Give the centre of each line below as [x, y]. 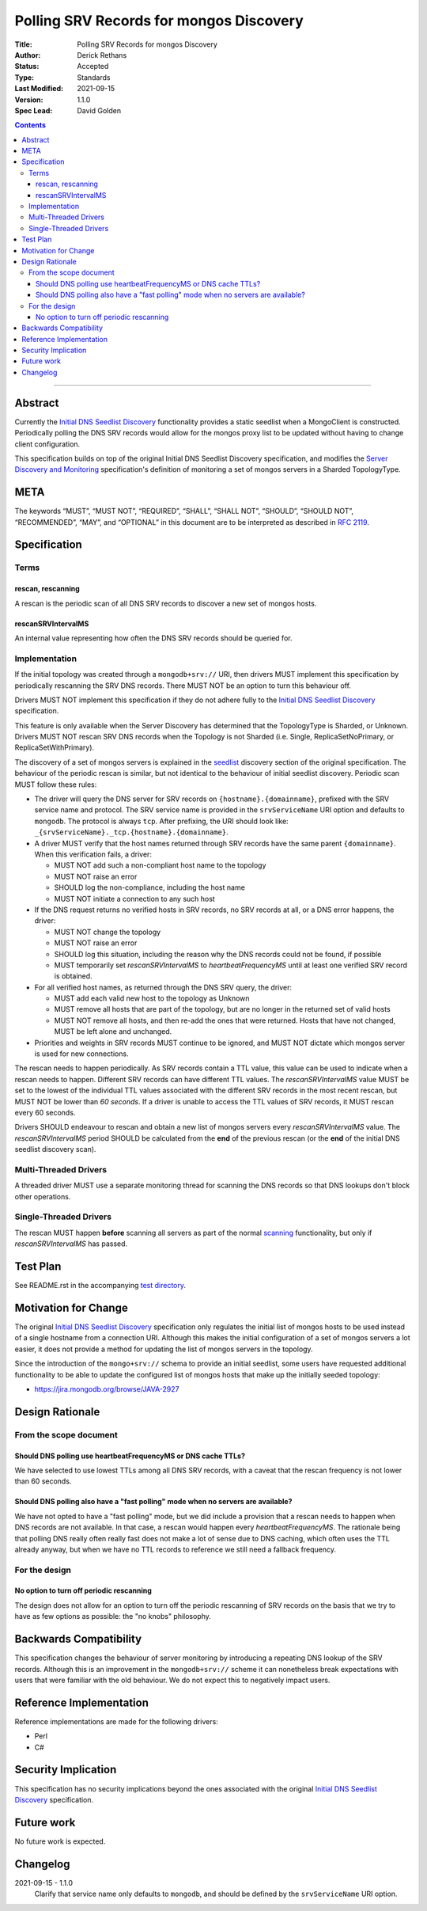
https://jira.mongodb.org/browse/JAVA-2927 [107, 1389]
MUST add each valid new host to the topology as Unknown [152, 998]
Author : [28, 55]
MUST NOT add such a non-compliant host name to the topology [160, 865]
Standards [94, 77]
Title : [24, 44]
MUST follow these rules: [56, 785]
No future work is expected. [60, 1841]
